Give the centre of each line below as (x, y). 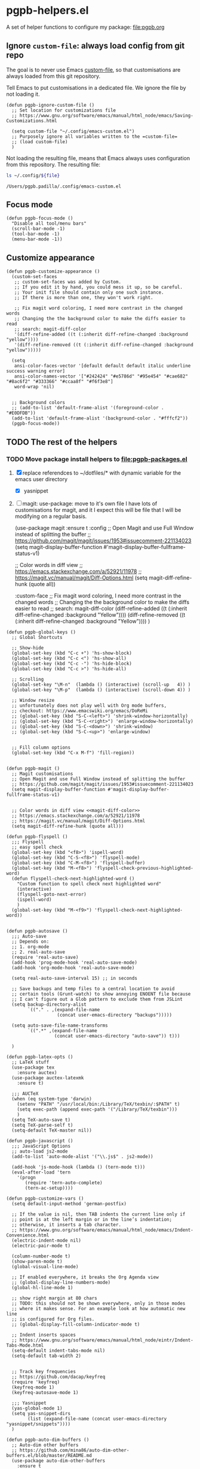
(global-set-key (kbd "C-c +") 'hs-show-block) (72, 653)
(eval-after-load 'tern (41, 1172)
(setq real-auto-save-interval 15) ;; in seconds (74, 978)
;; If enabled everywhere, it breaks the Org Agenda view (85, 1277)
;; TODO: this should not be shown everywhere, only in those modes (99, 1304)
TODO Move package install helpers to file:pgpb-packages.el (97, 459)
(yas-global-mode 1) (37, 1408)
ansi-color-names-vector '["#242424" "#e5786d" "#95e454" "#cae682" (101, 376)
